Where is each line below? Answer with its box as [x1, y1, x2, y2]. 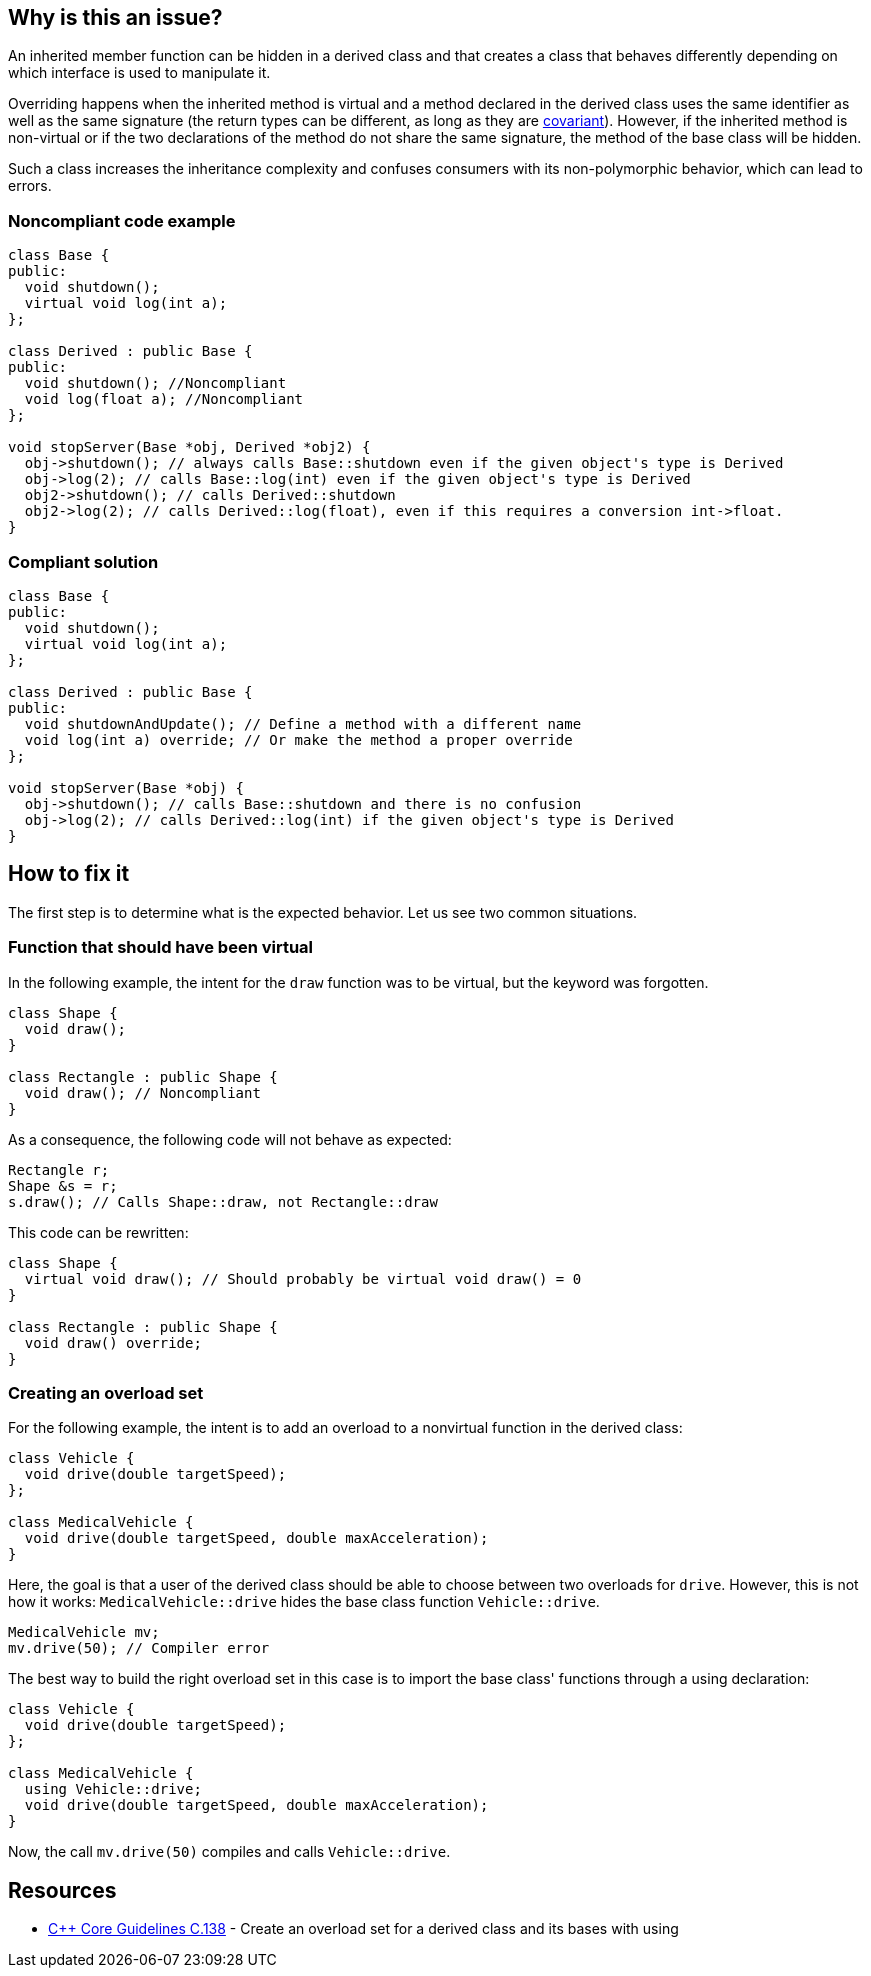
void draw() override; [24, 1334, 202, 1351]
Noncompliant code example [8, 210, 236, 231]
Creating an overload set [8, 1382, 204, 1403]
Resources [8, 1877, 117, 1903]
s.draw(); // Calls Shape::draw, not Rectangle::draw [8, 1193, 438, 1210]
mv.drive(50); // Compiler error [8, 1640, 270, 1657]
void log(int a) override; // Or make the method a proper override [24, 731, 573, 748]
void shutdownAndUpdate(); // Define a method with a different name [24, 715, 582, 732]
